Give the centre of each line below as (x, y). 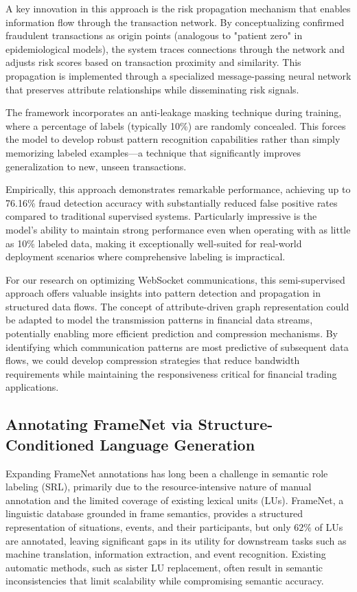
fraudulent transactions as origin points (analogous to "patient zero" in (154, 35)
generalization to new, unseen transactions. (96, 166)
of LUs (329, 527)
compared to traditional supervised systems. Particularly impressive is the (161, 216)
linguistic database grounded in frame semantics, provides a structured (154, 513)
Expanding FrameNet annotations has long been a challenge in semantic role (167, 473)
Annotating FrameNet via (99, 424)
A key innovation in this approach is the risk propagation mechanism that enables (178, 8)
